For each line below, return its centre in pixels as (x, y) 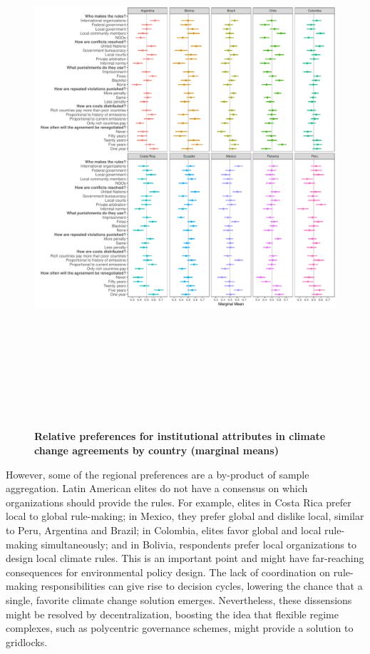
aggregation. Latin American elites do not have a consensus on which (157, 488)
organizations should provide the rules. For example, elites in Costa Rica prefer (179, 502)
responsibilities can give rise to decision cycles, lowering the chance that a (202, 586)
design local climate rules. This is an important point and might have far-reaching (185, 558)
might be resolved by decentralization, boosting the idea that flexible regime (172, 614)
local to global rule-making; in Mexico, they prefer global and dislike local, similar (185, 516)
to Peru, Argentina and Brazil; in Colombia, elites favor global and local (164, 530)
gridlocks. (27, 642)
